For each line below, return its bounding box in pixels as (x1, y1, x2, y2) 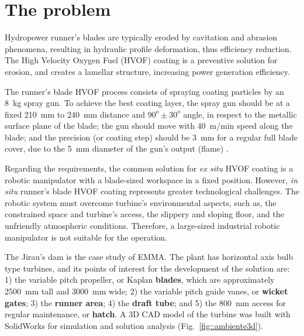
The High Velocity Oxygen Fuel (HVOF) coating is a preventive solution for (5, 54, 278, 66)
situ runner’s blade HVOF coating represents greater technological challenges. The (5, 185, 299, 197)
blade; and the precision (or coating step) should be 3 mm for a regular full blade (5, 131, 298, 143)
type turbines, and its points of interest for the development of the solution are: (5, 262, 290, 274)
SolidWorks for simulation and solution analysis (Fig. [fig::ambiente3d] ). (5, 319, 264, 331)
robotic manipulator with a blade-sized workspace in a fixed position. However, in (5, 173, 298, 186)
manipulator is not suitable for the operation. (5, 231, 167, 243)
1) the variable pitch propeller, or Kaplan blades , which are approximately (5, 273, 275, 286)
